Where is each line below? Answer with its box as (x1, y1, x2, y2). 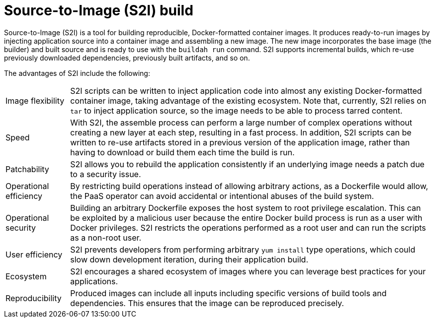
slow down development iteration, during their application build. (70, 254, 308, 264)
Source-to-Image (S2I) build (4, 2, 193, 19)
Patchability (5, 164, 49, 174)
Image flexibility (5, 95, 65, 106)
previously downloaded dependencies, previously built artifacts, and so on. (4, 53, 250, 62)
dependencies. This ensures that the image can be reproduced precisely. (70, 298, 344, 308)
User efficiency (5, 249, 63, 259)
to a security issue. (70, 169, 141, 179)
